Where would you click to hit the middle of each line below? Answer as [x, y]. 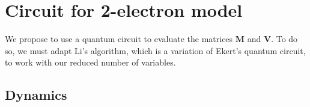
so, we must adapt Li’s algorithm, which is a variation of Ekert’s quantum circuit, [155, 50]
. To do [284, 39]
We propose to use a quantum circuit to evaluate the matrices [119, 39]
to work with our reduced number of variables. [90, 62]
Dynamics [36, 95]
